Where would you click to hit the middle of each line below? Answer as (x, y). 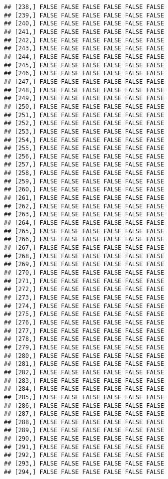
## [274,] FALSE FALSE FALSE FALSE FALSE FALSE (84, 306)
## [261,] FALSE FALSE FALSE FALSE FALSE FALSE (84, 198)
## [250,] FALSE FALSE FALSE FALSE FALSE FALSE (84, 106)
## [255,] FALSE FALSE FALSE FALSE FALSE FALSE (84, 148)
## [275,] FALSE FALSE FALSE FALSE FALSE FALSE (84, 314)
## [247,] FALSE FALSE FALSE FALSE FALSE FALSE (84, 81)
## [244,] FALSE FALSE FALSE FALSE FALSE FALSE (84, 57)
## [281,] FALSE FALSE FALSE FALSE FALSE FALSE (84, 364)
